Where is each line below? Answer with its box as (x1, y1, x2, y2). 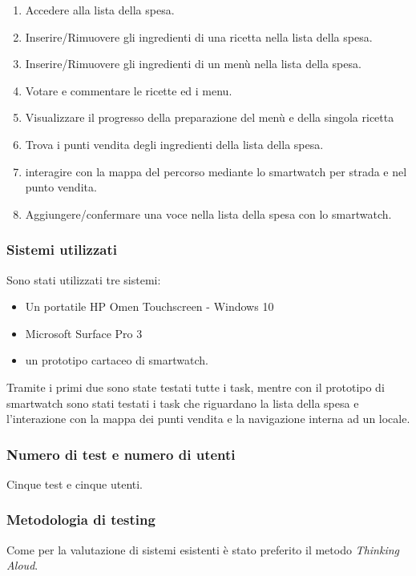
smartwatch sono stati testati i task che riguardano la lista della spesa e (6, 394, 359, 411)
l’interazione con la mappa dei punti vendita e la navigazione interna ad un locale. (6, 410, 410, 427)
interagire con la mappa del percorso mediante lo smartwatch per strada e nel (25, 163, 407, 179)
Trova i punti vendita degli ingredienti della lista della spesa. (25, 135, 324, 152)
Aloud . (6, 557, 38, 574)
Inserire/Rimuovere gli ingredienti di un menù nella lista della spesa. (25, 55, 361, 72)
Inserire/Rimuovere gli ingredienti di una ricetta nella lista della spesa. (25, 28, 373, 45)
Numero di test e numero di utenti (6, 444, 236, 464)
